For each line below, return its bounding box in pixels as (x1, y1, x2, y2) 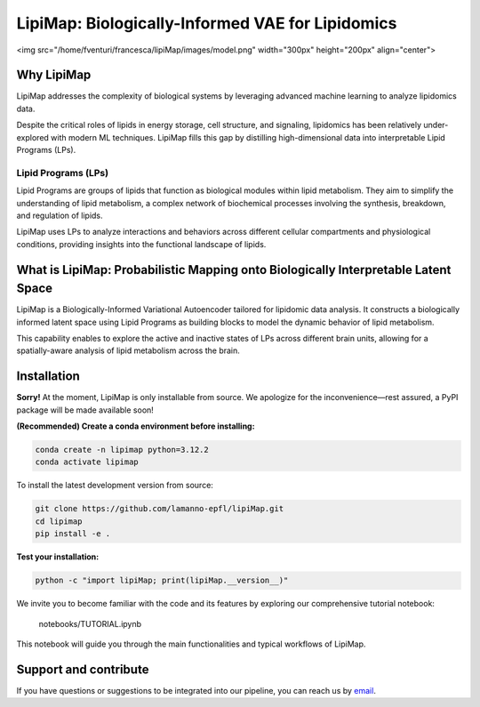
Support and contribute (16, 662, 149, 677)
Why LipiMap (16, 68, 92, 83)
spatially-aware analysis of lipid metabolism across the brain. (16, 345, 240, 356)
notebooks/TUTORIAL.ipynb (38, 618, 142, 629)
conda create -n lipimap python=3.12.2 (35, 445, 209, 455)
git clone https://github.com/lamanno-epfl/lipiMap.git (35, 503, 284, 514)
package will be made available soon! (16, 405, 155, 415)
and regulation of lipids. (16, 210, 103, 221)
